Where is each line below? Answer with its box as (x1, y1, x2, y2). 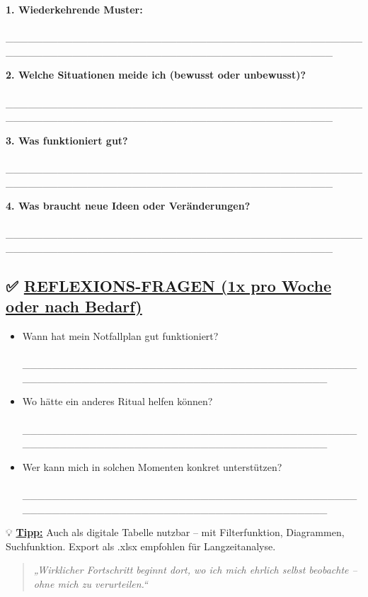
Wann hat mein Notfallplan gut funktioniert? (22, 329, 219, 343)
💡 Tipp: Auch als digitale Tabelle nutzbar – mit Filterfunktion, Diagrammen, (6, 525, 345, 540)
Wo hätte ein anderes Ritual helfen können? (22, 394, 213, 409)
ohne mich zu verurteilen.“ (33, 576, 148, 591)
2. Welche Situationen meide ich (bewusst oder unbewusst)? (6, 67, 306, 82)
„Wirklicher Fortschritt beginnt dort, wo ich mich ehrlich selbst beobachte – (33, 562, 357, 577)
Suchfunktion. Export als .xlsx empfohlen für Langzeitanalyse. (6, 538, 276, 553)
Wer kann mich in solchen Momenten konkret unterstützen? (22, 459, 282, 474)
